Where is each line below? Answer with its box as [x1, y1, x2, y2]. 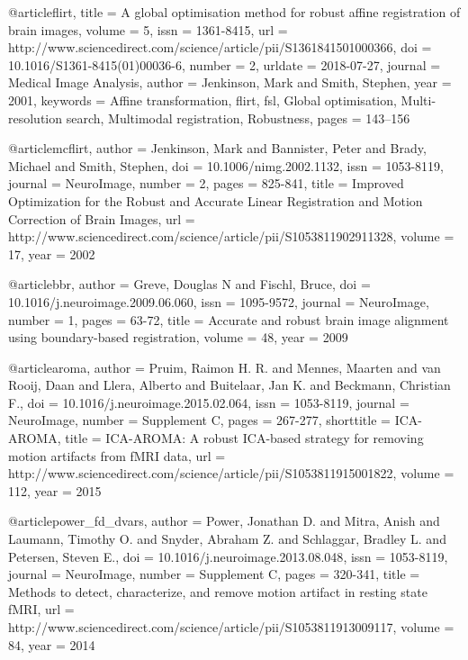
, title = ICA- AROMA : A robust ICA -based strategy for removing [57, 429, 424, 448]
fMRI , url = [8, 600, 75, 619]
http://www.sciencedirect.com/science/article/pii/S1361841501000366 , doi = [8, 38, 432, 57]
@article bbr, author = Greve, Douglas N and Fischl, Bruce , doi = [8, 275, 371, 294]
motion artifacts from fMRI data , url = [8, 446, 226, 465]
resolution [8, 108, 63, 127]
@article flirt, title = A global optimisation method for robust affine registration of [8, 3, 461, 21]
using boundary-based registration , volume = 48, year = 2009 [8, 328, 348, 347]
